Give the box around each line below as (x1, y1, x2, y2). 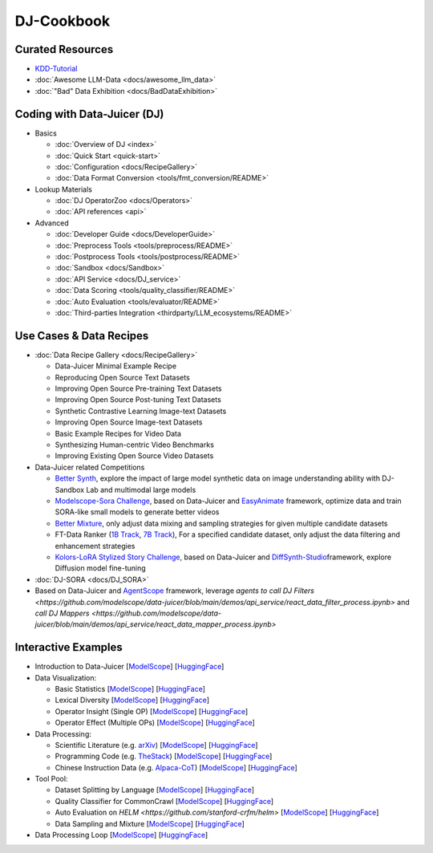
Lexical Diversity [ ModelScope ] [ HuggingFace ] (55, 695, 210, 705)
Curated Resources (14, 43, 114, 56)
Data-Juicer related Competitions (34, 462, 145, 472)
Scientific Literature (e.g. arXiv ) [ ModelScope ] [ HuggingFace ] (55, 740, 258, 749)
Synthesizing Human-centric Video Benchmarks (55, 440, 214, 449)
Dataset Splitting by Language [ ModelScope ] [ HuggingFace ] (55, 785, 255, 794)
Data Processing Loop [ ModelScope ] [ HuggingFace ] (34, 831, 208, 840)
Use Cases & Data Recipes (14, 329, 149, 343)
